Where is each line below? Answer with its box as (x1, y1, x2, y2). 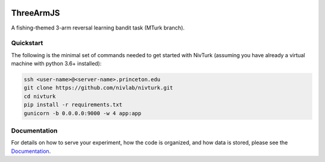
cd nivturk (23, 93, 56, 99)
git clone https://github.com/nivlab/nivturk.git (23, 84, 173, 92)
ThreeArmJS (11, 8, 60, 18)
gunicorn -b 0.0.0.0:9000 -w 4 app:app (23, 110, 141, 117)
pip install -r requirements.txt (23, 101, 123, 108)
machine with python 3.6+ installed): (11, 60, 102, 67)
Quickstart (11, 39, 43, 48)
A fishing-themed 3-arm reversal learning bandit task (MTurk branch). (11, 24, 185, 31)
